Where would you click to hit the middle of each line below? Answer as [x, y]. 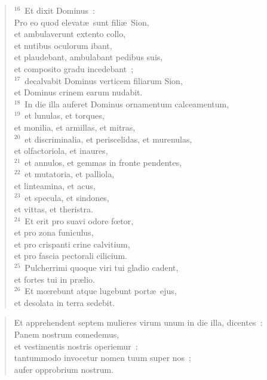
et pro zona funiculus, [54, 232]
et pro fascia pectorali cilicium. [70, 256]
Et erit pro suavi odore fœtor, [79, 220]
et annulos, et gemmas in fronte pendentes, [103, 162]
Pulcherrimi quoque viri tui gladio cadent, [102, 268]
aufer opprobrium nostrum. [64, 369]
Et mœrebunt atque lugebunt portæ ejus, [101, 291]
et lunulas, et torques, [65, 115]
